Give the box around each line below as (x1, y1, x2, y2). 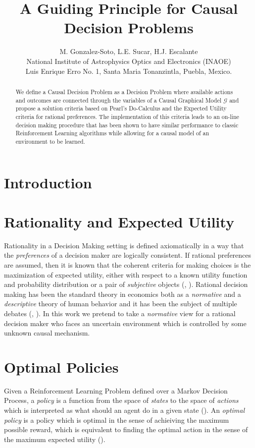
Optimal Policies (4, 356, 119, 377)
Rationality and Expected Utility (4, 211, 234, 231)
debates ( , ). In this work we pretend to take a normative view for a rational (4, 308, 236, 318)
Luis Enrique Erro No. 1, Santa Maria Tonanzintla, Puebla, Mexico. (25, 65, 232, 76)
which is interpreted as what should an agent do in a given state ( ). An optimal (4, 405, 245, 415)
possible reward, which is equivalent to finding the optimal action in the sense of (4, 424, 248, 435)
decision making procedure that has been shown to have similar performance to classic (15, 120, 239, 129)
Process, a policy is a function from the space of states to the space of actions (4, 395, 239, 405)
